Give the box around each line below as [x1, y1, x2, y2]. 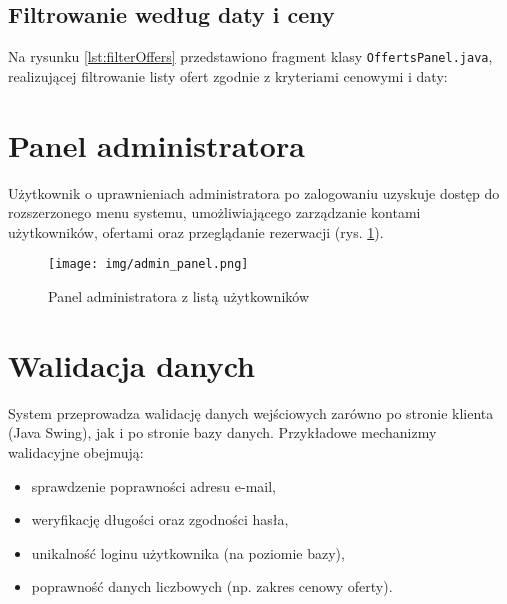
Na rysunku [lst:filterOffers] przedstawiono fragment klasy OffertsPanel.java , [8, 46, 493, 67]
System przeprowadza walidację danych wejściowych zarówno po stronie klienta [8, 402, 494, 423]
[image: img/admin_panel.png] [48, 257, 249, 272]
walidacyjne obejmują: [8, 441, 144, 462]
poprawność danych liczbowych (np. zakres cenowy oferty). [31, 576, 393, 597]
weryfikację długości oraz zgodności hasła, [31, 509, 289, 530]
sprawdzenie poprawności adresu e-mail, [31, 475, 276, 496]
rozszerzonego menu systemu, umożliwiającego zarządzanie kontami [8, 202, 421, 223]
